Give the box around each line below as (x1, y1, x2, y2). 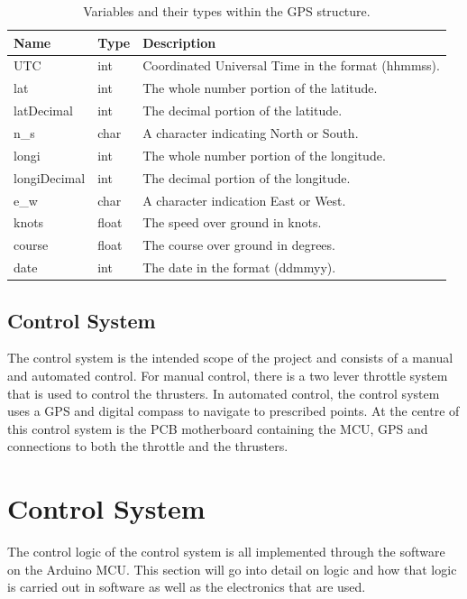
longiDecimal (14, 168, 86, 187)
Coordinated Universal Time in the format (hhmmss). (142, 56, 440, 75)
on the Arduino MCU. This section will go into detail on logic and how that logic (7, 559, 457, 578)
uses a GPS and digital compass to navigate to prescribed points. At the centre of (7, 401, 460, 420)
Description (142, 32, 216, 51)
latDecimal (14, 101, 73, 120)
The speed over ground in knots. (142, 213, 322, 232)
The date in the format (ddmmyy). (142, 258, 336, 277)
